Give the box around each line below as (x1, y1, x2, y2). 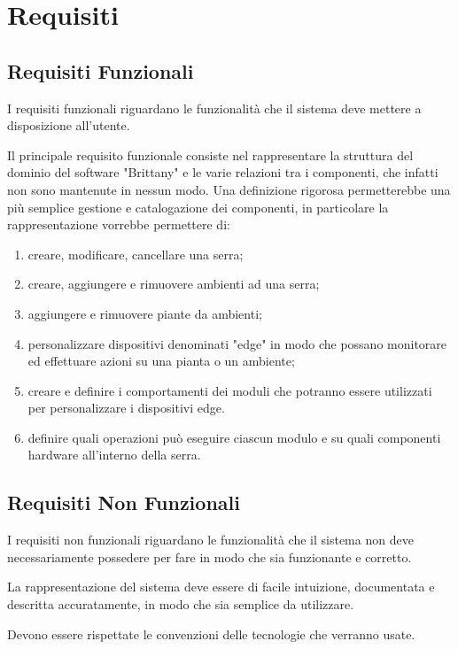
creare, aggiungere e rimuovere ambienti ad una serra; (27, 274, 320, 293)
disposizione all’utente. (7, 116, 130, 135)
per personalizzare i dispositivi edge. (27, 398, 225, 417)
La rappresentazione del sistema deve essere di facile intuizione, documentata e (7, 577, 435, 596)
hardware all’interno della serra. (27, 445, 201, 464)
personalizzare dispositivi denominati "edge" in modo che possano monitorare (27, 334, 447, 352)
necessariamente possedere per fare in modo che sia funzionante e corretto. (7, 547, 412, 566)
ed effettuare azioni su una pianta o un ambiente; (27, 352, 295, 370)
